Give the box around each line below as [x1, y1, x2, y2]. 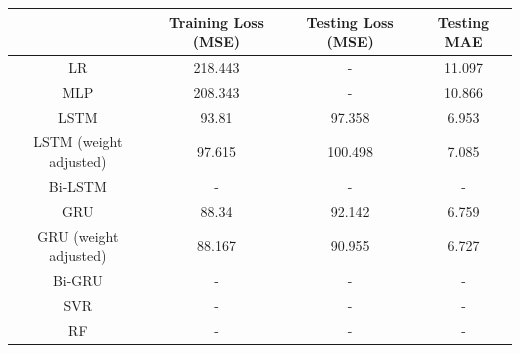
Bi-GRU [52, 270, 103, 291]
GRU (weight [37, 225, 119, 246]
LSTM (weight [33, 131, 123, 152]
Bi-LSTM [48, 175, 107, 196]
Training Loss [168, 11, 264, 32]
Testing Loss [306, 11, 394, 32]
